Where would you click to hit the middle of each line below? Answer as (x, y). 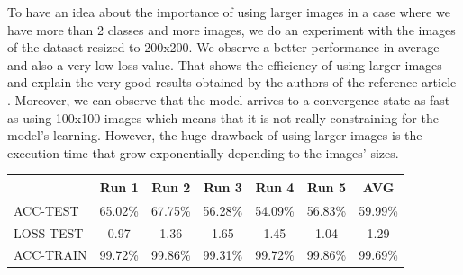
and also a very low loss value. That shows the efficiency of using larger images (225, 64)
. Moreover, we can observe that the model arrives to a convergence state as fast (229, 99)
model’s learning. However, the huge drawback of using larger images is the (215, 135)
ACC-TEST (46, 210)
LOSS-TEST (49, 232)
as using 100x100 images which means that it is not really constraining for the (223, 117)
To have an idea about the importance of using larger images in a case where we (229, 12)
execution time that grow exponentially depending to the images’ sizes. (203, 152)
